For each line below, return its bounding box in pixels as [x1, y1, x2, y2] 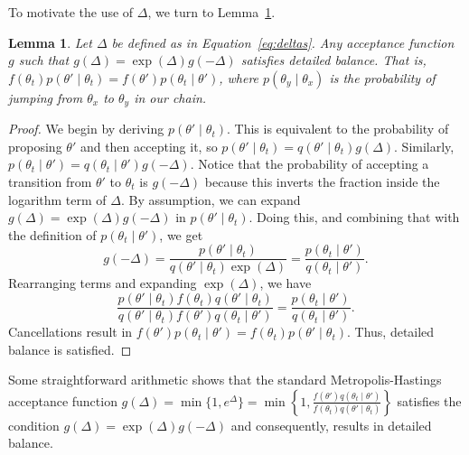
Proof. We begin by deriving [8, 119, 164, 138]
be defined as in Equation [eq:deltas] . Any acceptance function [111, 32, 455, 51]
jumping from [8, 88, 83, 107]
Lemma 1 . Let [8, 32, 92, 51]
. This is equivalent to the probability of [226, 119, 449, 138]
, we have [259, 274, 312, 292]
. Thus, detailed [346, 322, 435, 341]
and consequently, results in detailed [230, 415, 432, 434]
